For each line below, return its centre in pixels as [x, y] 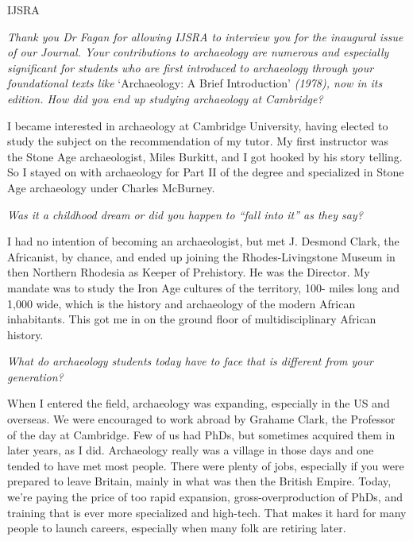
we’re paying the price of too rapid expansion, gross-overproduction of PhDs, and [205, 497]
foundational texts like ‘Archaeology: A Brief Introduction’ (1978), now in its [195, 83]
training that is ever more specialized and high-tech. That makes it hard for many [207, 512]
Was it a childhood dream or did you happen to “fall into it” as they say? [185, 214]
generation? [35, 376]
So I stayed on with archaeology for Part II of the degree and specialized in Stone [206, 172]
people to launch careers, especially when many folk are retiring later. [177, 528]
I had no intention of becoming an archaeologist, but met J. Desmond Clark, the [203, 241]
